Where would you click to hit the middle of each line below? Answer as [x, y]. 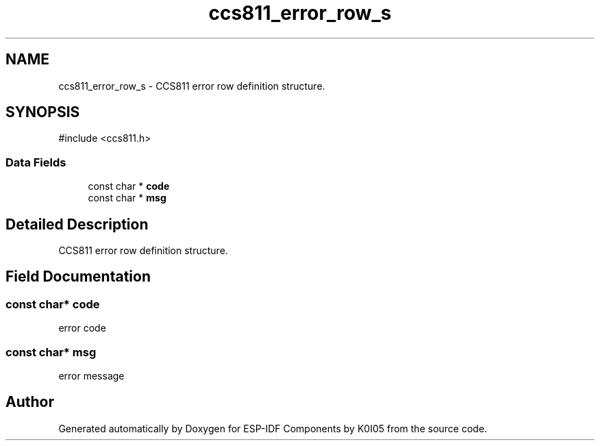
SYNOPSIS [43, 112]
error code [82, 328]
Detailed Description [77, 224]
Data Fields [36, 162]
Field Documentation [78, 277]
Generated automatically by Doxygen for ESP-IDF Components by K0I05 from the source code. [273, 428]
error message [91, 376]
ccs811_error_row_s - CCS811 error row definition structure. [192, 86]
